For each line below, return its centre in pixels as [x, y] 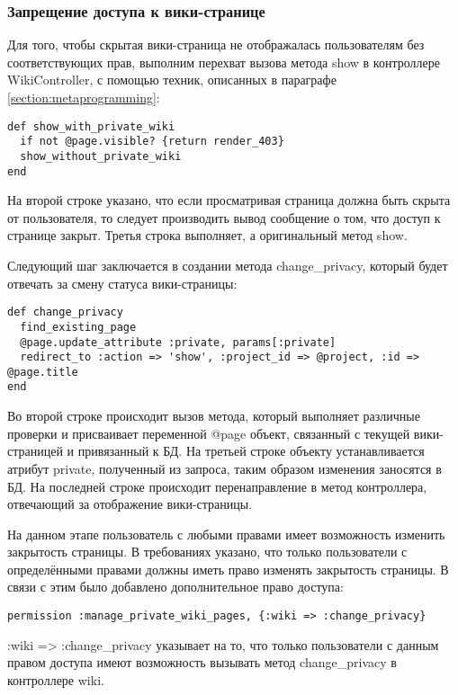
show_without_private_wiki [101, 156]
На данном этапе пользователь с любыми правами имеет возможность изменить [226, 534]
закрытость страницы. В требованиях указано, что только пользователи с [207, 552]
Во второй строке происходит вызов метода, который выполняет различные [214, 416]
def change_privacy [65, 312]
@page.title [43, 372]
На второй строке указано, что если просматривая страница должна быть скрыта [229, 200]
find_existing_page [78, 327]
